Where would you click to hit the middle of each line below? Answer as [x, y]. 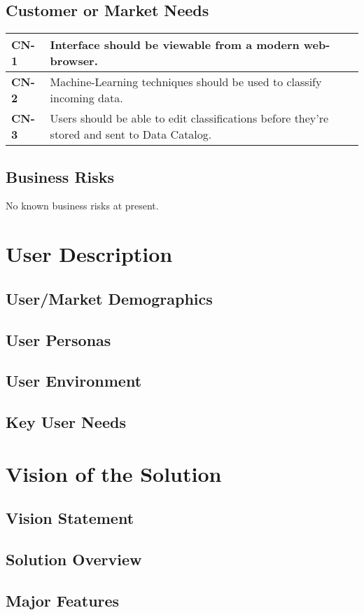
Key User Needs [66, 422]
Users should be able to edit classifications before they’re [189, 118]
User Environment [74, 381]
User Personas [58, 339]
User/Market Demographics [109, 298]
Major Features [63, 600]
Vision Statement [70, 518]
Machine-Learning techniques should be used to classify [186, 82]
